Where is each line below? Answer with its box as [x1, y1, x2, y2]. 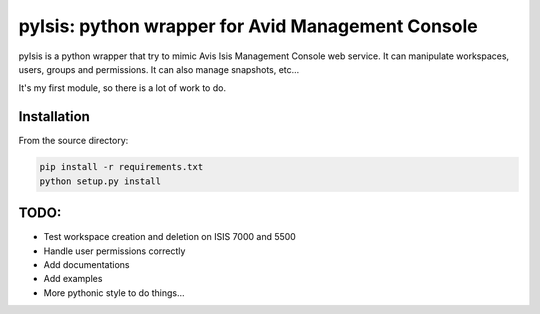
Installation [18, 108, 90, 125]
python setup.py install [39, 175, 162, 187]
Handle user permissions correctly [43, 245, 186, 257]
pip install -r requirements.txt [39, 161, 204, 173]
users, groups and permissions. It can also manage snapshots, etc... [18, 63, 300, 75]
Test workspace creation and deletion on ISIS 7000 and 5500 [43, 231, 297, 243]
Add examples [43, 273, 103, 285]
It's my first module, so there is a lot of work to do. [18, 82, 227, 94]
